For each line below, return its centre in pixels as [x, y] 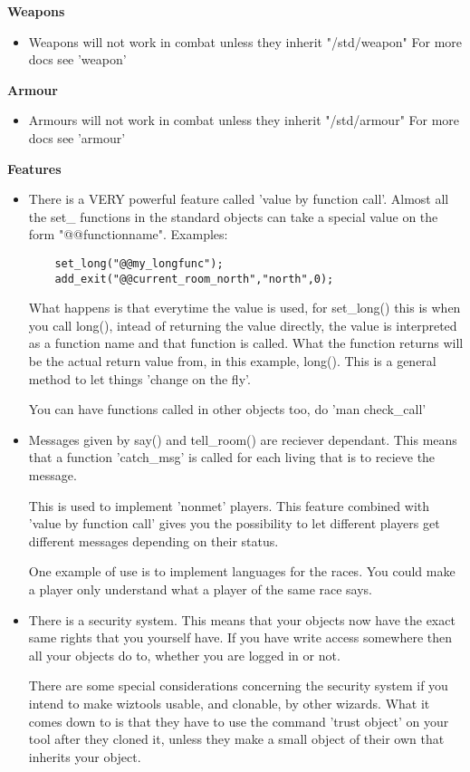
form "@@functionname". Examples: [128, 234]
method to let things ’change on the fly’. [139, 378]
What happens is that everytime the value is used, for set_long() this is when [245, 308]
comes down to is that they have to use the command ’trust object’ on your [239, 721]
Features [34, 168]
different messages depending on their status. [153, 540]
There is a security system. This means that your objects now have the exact [242, 619]
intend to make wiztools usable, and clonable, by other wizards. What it [229, 703]
